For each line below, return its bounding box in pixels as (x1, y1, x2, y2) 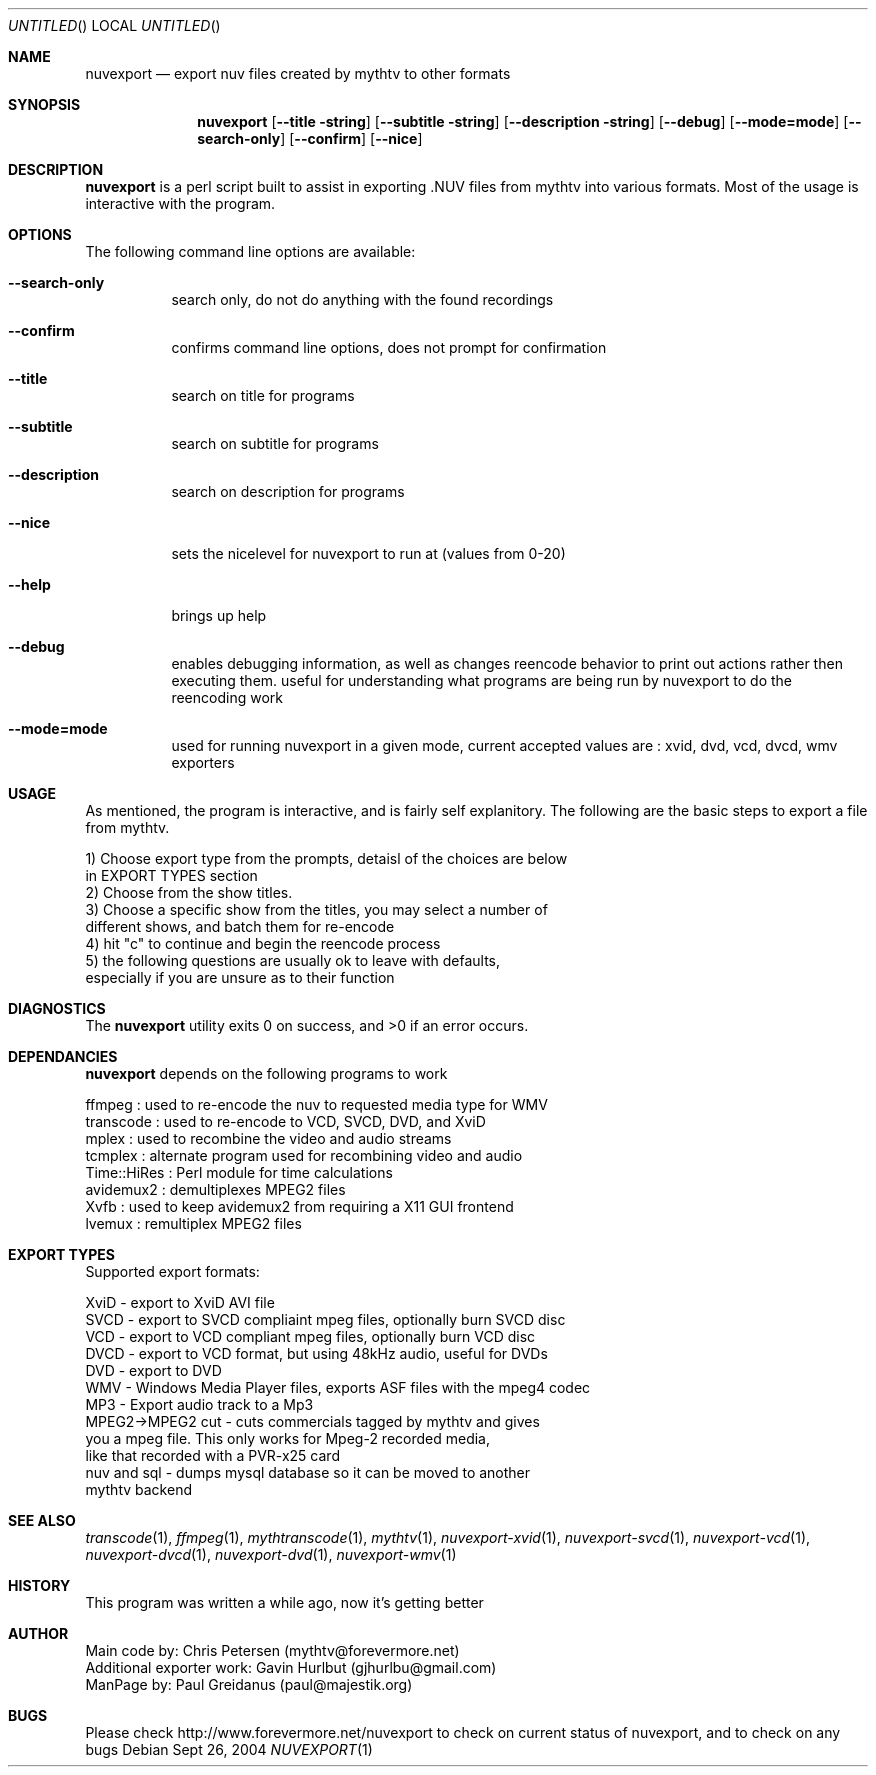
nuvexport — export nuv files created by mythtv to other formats (85, 65, 511, 82)
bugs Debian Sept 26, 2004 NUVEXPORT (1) (85, 1741, 373, 1758)
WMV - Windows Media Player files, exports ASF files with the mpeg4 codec (85, 1379, 591, 1396)
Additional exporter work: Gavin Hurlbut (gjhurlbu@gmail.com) (85, 1659, 497, 1676)
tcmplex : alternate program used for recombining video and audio (85, 1147, 523, 1164)
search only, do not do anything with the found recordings (171, 291, 554, 308)
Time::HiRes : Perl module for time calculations (85, 1164, 393, 1181)
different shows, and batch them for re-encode (85, 918, 395, 935)
